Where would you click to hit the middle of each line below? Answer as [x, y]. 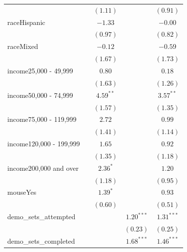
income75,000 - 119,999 [42, 119]
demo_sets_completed [41, 241]
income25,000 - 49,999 [40, 70]
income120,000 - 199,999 [44, 144]
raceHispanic [26, 22]
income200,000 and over [43, 168]
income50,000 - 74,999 [40, 95]
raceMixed [23, 46]
